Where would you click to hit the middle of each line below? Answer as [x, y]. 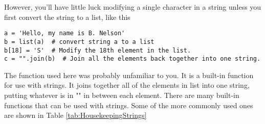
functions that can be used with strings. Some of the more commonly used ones [129, 105]
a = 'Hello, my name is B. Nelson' [65, 33]
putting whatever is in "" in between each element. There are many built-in [122, 95]
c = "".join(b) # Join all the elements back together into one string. [132, 59]
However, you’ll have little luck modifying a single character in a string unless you [133, 7]
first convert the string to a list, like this [67, 17]
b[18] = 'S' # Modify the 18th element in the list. [98, 50]
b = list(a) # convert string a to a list [79, 42]
